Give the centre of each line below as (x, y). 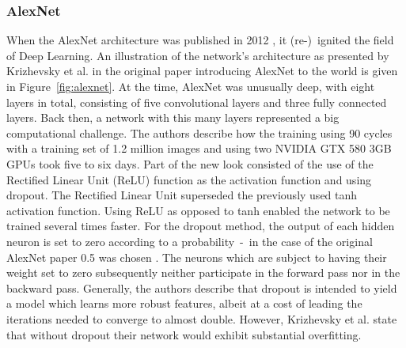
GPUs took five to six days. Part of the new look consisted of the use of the (190, 163)
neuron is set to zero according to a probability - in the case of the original (190, 241)
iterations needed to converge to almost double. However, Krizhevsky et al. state (202, 318)
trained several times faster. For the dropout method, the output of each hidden (201, 226)
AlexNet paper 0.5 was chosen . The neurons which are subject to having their (197, 257)
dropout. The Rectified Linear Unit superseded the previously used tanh (182, 195)
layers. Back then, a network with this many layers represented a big (173, 117)
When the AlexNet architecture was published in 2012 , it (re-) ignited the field (200, 40)
